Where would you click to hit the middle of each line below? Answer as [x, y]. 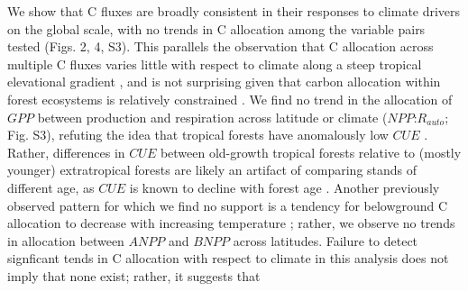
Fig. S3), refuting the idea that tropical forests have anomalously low [198, 135]
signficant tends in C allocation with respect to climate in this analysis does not [228, 258]
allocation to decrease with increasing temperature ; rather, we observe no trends [231, 223]
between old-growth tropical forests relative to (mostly [311, 152]
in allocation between [66, 240]
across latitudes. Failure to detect [326, 240]
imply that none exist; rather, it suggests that [134, 275]
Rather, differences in [66, 152]
